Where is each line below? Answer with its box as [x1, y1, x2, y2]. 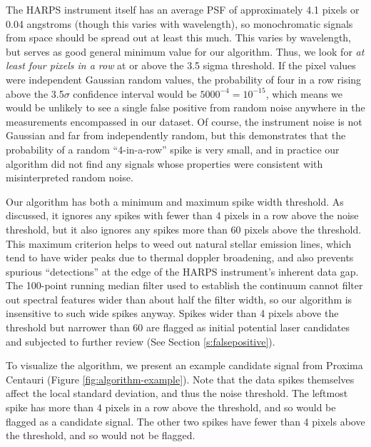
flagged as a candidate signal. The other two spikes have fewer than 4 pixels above [6, 413, 365, 428]
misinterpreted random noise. [6, 170, 133, 185]
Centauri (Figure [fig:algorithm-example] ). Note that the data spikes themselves [6, 371, 355, 386]
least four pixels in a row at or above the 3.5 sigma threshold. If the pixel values [6, 58, 356, 73]
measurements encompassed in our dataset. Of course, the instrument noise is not [6, 114, 362, 129]
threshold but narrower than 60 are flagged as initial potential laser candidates [6, 320, 350, 335]
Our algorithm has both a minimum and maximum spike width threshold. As [6, 194, 344, 209]
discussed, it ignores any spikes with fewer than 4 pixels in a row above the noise [6, 208, 359, 223]
